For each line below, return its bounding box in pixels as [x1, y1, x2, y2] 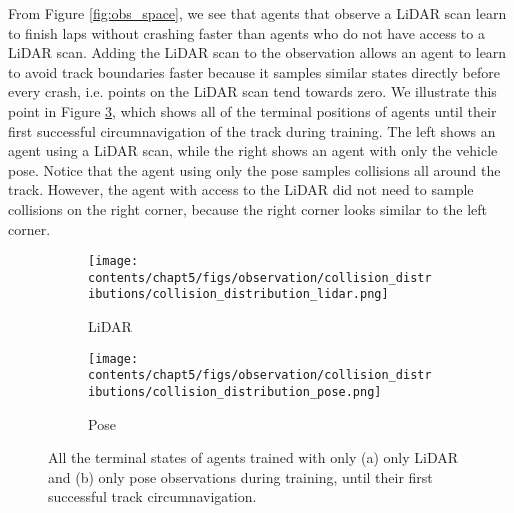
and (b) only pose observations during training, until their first [48, 466, 433, 487]
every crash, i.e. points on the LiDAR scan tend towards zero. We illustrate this [8, 81, 497, 102]
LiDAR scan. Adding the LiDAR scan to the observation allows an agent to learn [8, 42, 507, 63]
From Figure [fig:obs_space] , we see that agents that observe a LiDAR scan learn [8, 3, 507, 23]
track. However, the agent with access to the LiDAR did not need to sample [8, 179, 474, 200]
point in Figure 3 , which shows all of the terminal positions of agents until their [8, 100, 497, 121]
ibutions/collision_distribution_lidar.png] [88, 287, 389, 302]
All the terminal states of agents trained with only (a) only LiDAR [48, 447, 459, 468]
